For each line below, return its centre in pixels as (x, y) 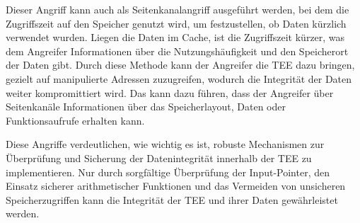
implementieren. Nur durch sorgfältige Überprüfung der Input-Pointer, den (168, 172)
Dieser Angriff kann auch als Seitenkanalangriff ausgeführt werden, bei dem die (178, 9)
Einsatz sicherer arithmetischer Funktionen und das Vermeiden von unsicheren (176, 186)
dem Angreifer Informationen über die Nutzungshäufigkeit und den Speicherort (177, 51)
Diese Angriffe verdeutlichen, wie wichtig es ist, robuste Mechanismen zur (165, 144)
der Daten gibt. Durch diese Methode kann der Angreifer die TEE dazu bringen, (180, 65)
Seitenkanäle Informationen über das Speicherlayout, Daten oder (146, 107)
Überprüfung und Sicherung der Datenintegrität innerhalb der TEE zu (159, 158)
